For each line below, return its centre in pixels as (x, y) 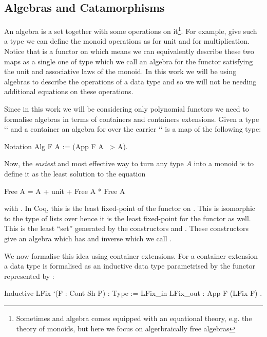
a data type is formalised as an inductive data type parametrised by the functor (130, 266)
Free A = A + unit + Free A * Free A (65, 191)
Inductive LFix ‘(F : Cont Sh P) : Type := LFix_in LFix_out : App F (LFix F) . (133, 293)
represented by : (29, 276)
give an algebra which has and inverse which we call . (88, 238)
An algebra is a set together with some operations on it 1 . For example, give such (131, 30)
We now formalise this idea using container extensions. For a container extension (131, 255)
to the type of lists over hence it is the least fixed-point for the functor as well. (128, 218)
